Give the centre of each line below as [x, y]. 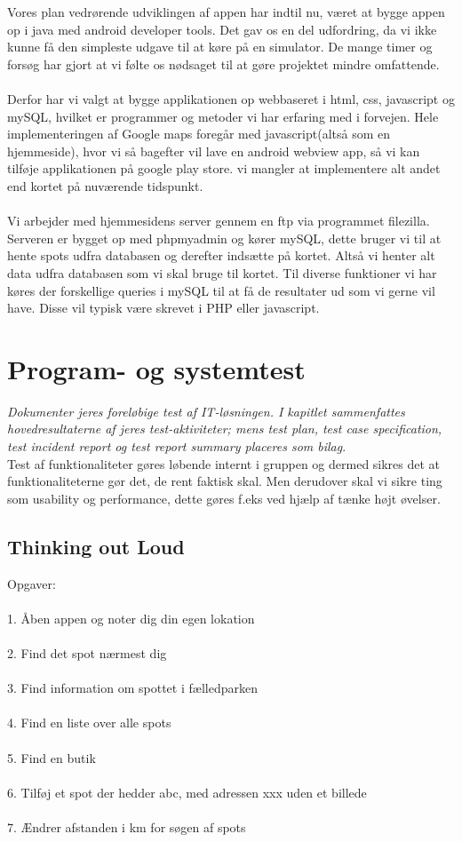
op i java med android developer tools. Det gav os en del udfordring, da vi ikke [222, 29]
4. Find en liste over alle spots [89, 723]
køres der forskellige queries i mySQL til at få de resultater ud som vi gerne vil [221, 290]
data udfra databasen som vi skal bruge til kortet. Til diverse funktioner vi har [222, 272]
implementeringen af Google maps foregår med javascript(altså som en [199, 134]
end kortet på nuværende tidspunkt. [105, 185]
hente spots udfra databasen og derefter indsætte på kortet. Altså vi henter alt [221, 255]
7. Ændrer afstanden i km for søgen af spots [127, 826]
